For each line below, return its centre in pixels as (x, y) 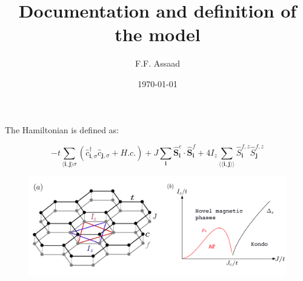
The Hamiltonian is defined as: (62, 129)
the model (158, 34)
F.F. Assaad (158, 63)
